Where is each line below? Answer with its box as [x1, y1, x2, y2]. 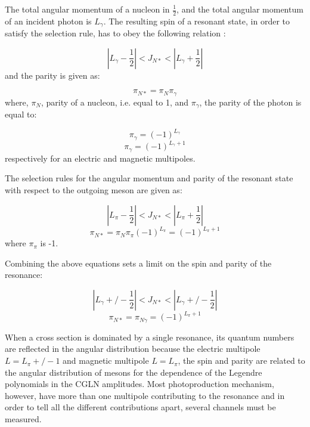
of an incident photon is [5, 14, 92, 27]
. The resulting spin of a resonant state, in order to [103, 14, 290, 27]
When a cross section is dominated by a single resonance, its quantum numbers [5, 330, 294, 343]
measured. [5, 413, 42, 425]
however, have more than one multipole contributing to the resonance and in [5, 389, 285, 401]
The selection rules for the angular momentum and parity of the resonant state [5, 172, 293, 184]
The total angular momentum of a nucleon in [5, 3, 170, 15]
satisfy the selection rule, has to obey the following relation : [5, 27, 226, 39]
